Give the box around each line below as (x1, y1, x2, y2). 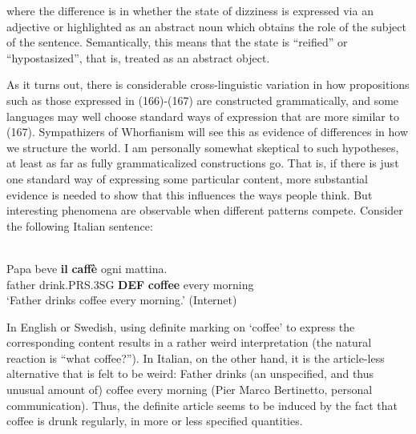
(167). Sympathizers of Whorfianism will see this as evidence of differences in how (6, 123, 409, 140)
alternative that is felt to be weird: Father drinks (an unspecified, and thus (6, 365, 374, 382)
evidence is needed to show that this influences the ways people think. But (6, 186, 373, 203)
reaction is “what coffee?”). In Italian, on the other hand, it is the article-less (6, 349, 385, 366)
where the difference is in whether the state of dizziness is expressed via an (6, 2, 374, 18)
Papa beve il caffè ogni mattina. (6, 259, 168, 276)
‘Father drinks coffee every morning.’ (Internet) (6, 291, 237, 308)
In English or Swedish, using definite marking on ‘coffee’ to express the (6, 318, 355, 335)
